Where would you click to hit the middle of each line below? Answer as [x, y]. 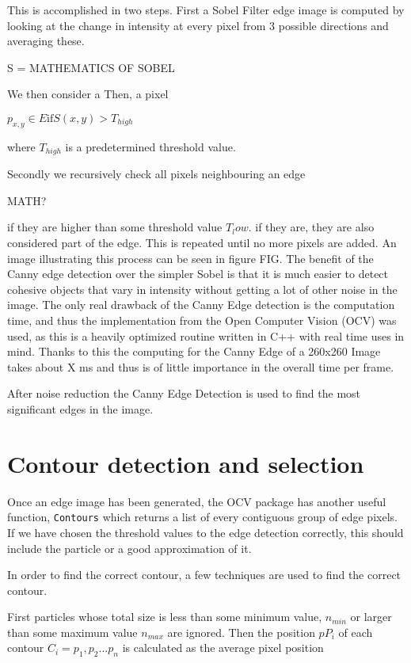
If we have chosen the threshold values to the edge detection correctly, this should [205, 532]
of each [356, 632]
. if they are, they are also [311, 227]
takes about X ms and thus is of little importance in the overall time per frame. [201, 366]
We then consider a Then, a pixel [88, 94]
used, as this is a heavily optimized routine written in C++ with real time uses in [206, 335]
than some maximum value [72, 632]
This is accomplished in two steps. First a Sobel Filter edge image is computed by [206, 10]
